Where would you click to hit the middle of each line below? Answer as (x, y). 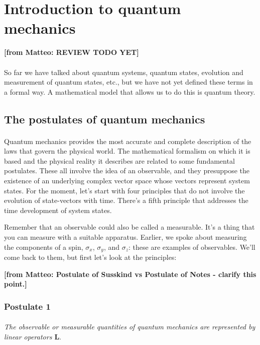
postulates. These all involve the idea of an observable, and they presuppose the (127, 170)
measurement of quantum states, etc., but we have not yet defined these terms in (128, 82)
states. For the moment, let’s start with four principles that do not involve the (124, 190)
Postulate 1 (27, 306)
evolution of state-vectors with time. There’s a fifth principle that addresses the (126, 200)
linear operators (28, 336)
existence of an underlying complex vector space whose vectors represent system (127, 181)
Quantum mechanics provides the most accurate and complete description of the (128, 141)
